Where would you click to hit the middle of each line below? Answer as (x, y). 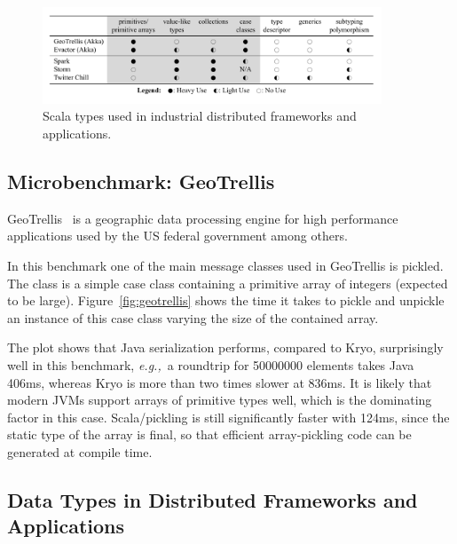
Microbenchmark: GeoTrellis (141, 181)
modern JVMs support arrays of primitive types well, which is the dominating (220, 400)
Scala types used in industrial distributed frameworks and (200, 116)
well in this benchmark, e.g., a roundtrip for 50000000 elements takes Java (211, 364)
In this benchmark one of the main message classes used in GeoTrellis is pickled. (225, 265)
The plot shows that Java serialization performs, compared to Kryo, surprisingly (225, 347)
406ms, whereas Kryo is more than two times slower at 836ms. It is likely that (220, 382)
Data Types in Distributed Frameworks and (213, 499)
